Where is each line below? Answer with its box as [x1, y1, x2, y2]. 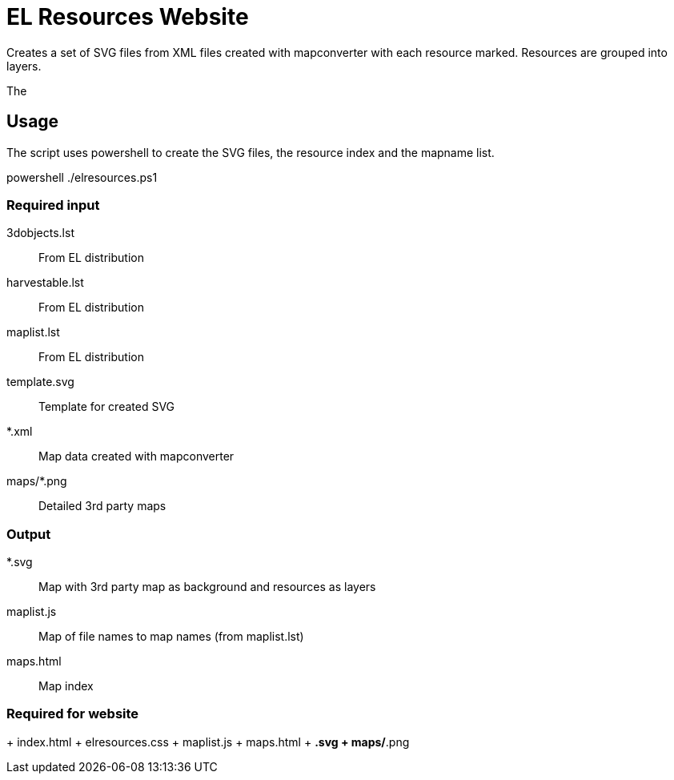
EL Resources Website [6, 3, 249, 30]
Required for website [6, 706, 139, 722]
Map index [38, 679, 94, 694]
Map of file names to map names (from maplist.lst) [38, 629, 304, 644]
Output [6, 525, 51, 542]
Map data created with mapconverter [38, 449, 235, 464]
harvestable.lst [6, 275, 84, 290]
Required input [6, 196, 100, 213]
